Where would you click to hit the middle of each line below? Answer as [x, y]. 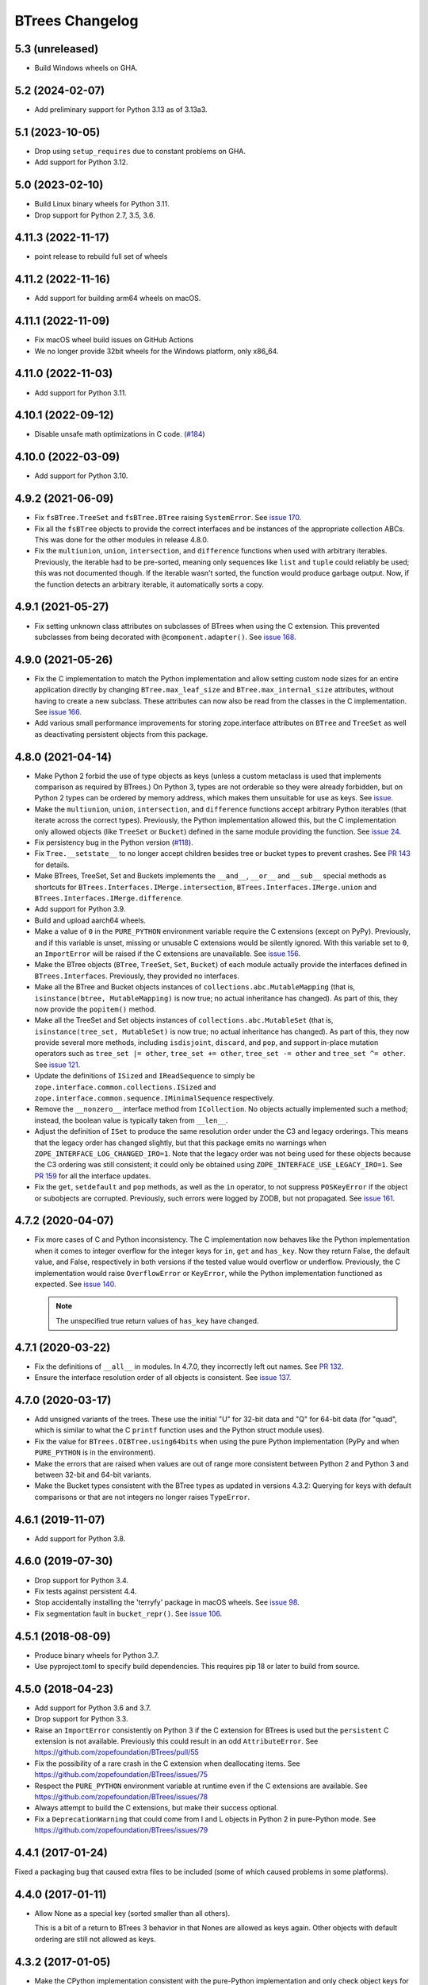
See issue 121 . [57, 1065]
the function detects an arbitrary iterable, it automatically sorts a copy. [149, 584]
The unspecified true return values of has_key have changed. [157, 1320]
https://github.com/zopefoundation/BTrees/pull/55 [117, 1752]
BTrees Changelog [76, 21]
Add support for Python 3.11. [80, 392]
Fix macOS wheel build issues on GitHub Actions [114, 340]
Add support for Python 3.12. [81, 162]
